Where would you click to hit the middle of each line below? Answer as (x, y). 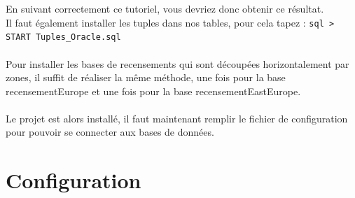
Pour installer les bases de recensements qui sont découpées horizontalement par (177, 63)
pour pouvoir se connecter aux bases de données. (110, 132)
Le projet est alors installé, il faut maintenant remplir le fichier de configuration (177, 118)
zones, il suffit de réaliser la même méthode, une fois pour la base (146, 77)
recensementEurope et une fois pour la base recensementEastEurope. (153, 91)
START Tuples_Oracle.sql (63, 37)
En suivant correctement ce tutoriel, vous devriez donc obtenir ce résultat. (165, 8)
